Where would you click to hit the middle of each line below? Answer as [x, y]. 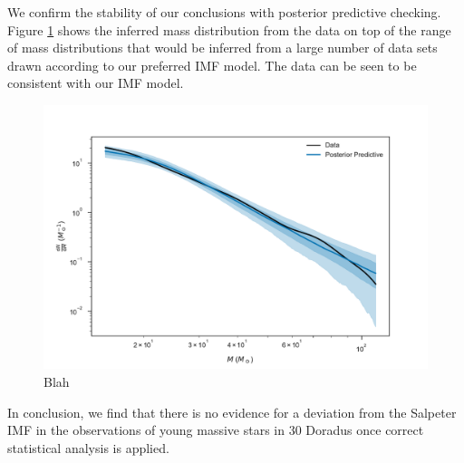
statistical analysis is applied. [88, 447]
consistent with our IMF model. [96, 83]
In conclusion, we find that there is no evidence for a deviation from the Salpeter [232, 412]
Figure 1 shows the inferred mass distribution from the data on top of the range [229, 29]
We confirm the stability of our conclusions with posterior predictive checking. [224, 12]
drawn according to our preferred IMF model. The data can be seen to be [212, 65]
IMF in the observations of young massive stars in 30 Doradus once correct [216, 430]
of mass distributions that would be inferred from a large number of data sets [222, 48]
